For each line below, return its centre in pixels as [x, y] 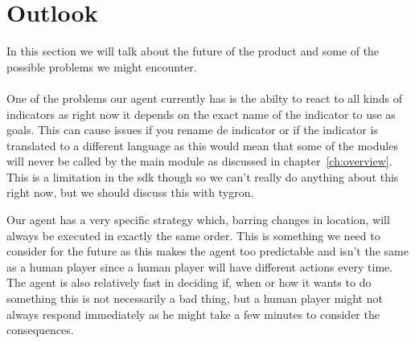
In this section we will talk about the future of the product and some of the [193, 51]
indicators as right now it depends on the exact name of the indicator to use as [201, 114]
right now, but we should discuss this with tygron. [130, 192]
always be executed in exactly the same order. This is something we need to [193, 235]
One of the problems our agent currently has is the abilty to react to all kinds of [205, 98]
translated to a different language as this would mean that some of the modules [202, 145]
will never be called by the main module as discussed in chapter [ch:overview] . [199, 161]
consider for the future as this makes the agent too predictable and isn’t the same [207, 251]
